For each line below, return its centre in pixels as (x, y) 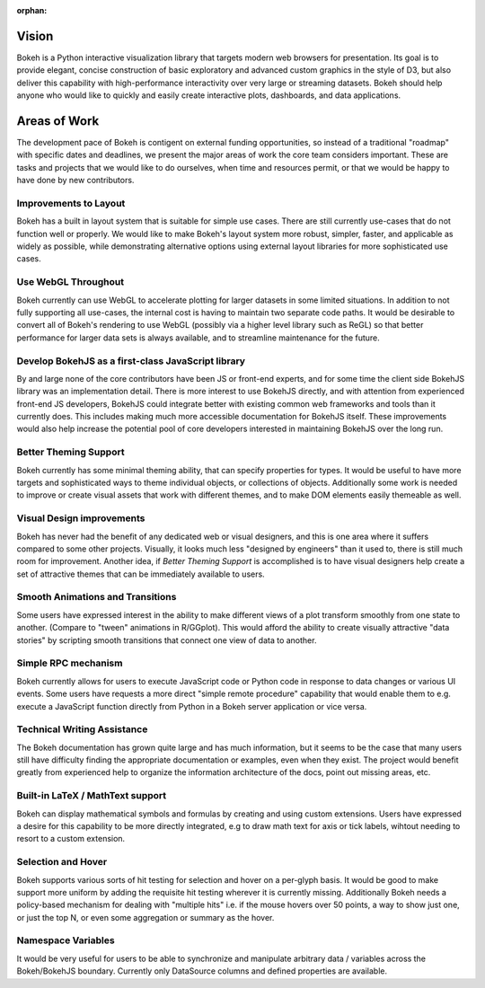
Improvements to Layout (71, 203)
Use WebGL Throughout (71, 282)
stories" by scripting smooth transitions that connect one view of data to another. (167, 640)
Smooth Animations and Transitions (97, 597)
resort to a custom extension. (71, 839)
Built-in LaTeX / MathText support (92, 796)
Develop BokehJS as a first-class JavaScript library (131, 361)
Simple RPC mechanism (70, 663)
